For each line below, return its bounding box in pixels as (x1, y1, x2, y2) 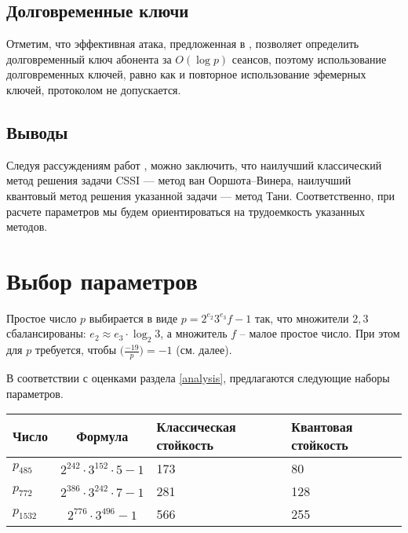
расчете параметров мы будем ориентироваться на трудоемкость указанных (6, 203, 366, 219)
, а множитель (160, 325, 228, 341)
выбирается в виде (89, 309, 178, 326)
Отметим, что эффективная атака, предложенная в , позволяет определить (6, 35, 359, 52)
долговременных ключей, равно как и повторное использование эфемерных (6, 66, 366, 82)
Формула (76, 426, 129, 445)
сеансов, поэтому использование (231, 50, 387, 67)
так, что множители (254, 309, 349, 326)
